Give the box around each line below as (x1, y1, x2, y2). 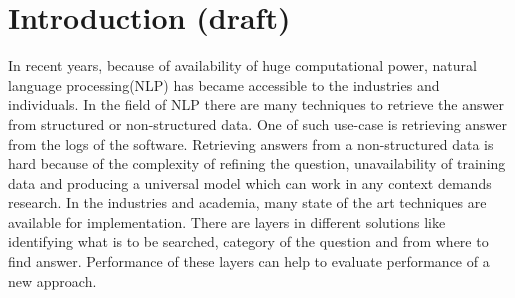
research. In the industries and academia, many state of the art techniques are (8, 192, 487, 213)
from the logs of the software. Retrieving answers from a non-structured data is (8, 133, 494, 154)
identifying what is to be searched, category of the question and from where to (8, 231, 489, 252)
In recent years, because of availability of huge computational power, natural (8, 55, 477, 76)
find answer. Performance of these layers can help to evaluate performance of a (8, 251, 490, 272)
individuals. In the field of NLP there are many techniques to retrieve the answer (8, 94, 504, 115)
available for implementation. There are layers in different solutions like (8, 211, 446, 232)
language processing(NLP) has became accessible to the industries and (8, 74, 440, 95)
